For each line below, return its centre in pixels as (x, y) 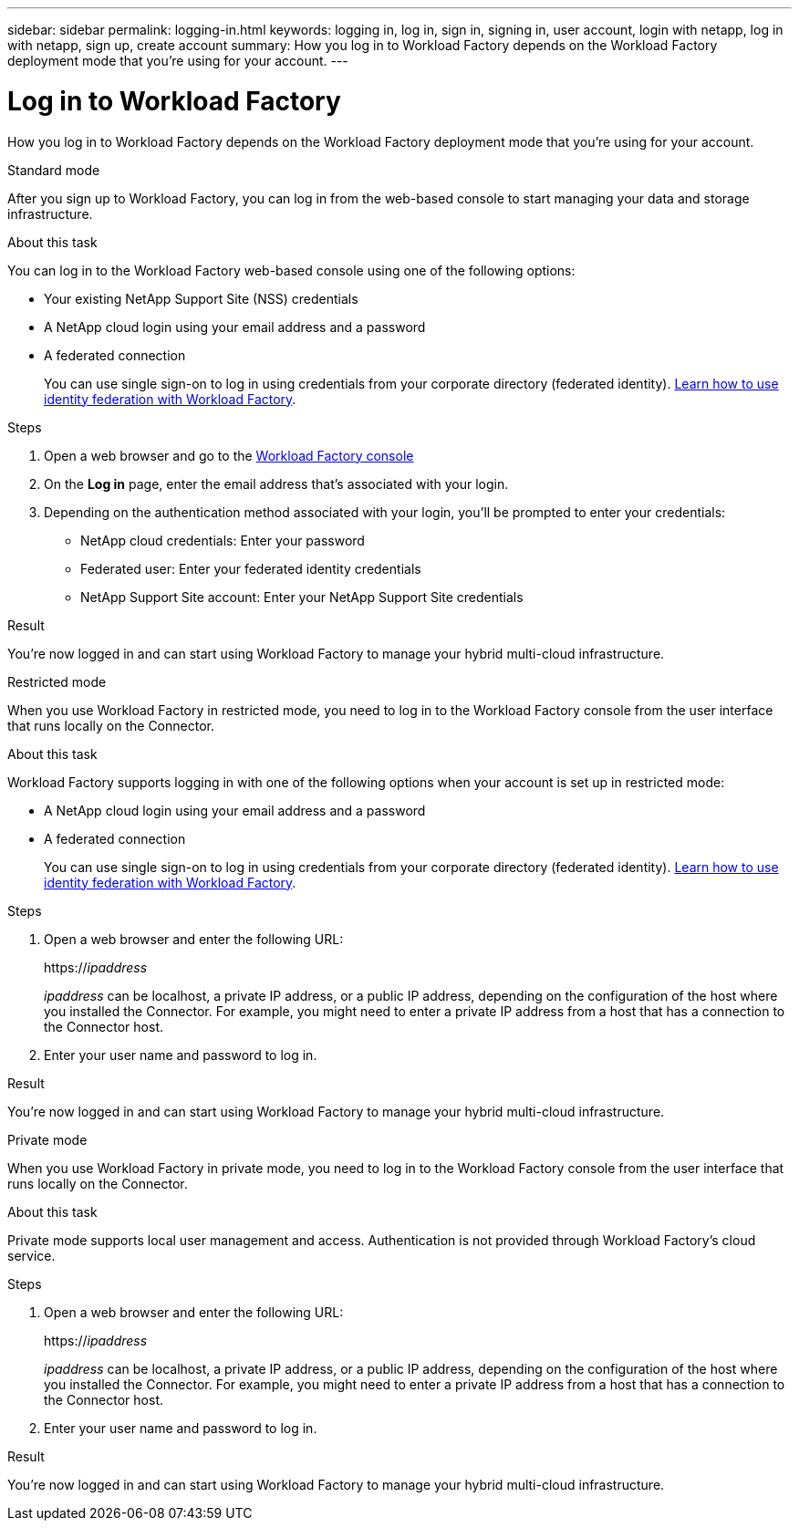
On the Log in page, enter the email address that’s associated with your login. (276, 483)
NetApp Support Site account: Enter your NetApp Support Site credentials (302, 597)
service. (31, 1255)
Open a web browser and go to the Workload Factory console (229, 455)
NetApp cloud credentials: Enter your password (223, 540)
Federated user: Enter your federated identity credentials (251, 568)
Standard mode (54, 170)
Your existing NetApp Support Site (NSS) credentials (201, 298)
